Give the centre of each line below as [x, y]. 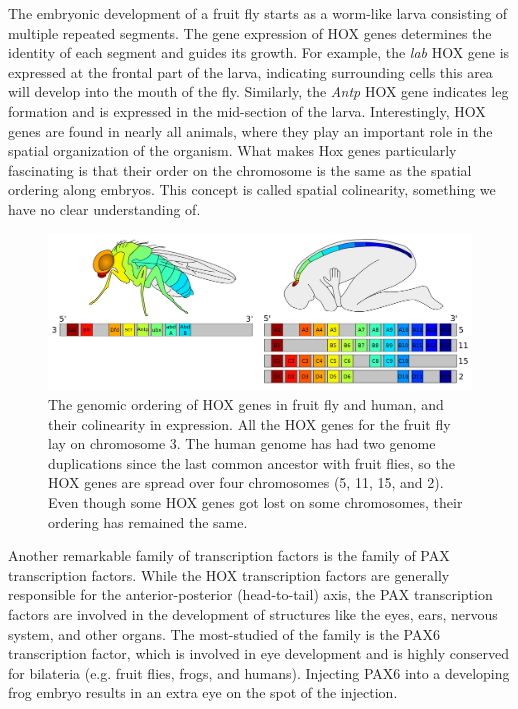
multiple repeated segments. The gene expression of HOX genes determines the [250, 32]
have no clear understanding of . [104, 208]
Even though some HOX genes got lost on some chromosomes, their [255, 502]
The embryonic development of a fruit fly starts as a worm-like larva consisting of [258, 13]
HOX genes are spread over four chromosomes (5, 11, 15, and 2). [246, 482]
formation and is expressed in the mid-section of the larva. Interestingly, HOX [247, 110]
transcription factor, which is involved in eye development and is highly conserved [258, 653]
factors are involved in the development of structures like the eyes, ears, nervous [253, 613]
